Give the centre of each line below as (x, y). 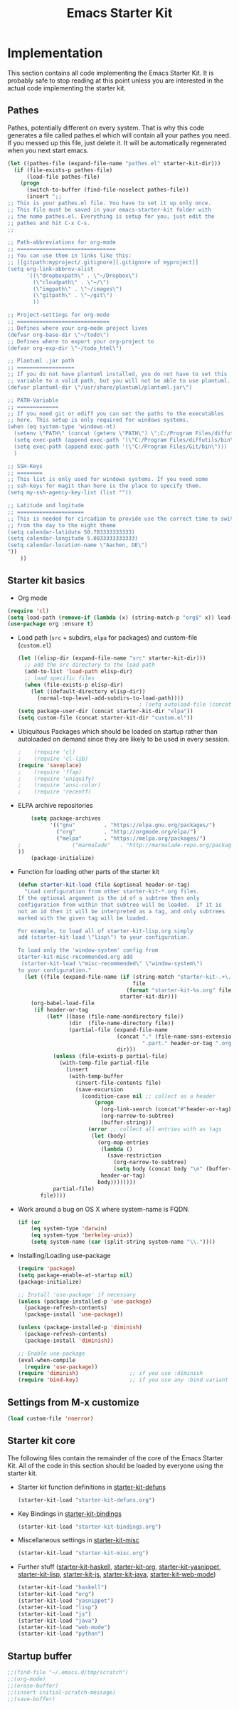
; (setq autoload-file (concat (185, 705)
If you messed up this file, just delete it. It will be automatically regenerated (117, 142)
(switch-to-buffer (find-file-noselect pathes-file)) (108, 190)
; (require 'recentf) (54, 792)
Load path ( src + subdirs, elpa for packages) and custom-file (107, 638)
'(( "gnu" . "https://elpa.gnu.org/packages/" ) (132, 825)
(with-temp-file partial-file (104, 1063)
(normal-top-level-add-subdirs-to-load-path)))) (110, 698)
